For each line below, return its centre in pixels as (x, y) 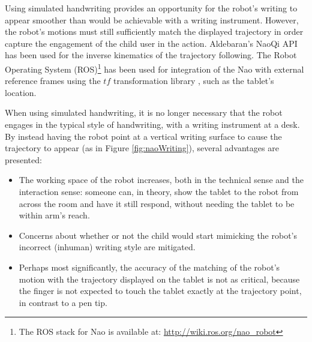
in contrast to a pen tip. (63, 302)
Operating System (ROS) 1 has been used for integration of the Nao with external (154, 68)
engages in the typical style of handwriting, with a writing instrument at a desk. (152, 124)
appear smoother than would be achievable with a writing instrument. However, (152, 19)
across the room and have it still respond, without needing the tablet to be (157, 203)
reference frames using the (53, 81)
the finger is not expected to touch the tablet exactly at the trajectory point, (160, 291)
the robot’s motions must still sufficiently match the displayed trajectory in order (154, 31)
